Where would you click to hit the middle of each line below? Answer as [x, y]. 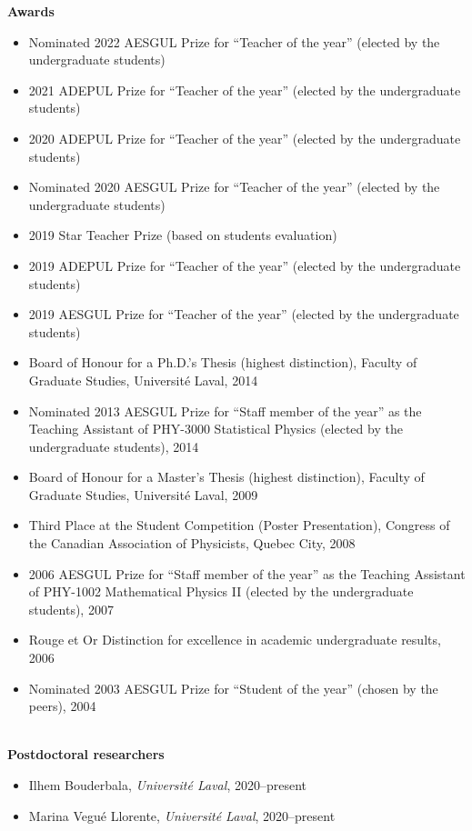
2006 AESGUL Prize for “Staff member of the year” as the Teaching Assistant [247, 573]
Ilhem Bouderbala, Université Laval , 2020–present [167, 785]
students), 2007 [71, 609]
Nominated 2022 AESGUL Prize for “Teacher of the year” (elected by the [234, 41]
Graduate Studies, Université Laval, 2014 [143, 380]
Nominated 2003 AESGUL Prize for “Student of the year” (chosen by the [233, 688]
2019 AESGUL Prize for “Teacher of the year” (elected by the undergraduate [244, 314]
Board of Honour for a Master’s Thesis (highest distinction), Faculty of [226, 477]
